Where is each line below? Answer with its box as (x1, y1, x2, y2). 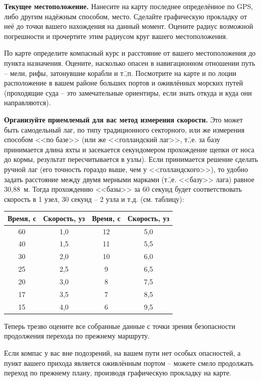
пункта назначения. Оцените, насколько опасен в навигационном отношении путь (4, 57, 255, 68)
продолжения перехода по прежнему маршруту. (4, 330, 150, 341)
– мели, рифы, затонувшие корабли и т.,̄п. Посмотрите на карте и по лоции (4, 67, 237, 78)
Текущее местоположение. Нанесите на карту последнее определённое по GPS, (4, 1, 253, 11)
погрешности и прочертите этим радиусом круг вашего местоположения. (4, 30, 228, 41)
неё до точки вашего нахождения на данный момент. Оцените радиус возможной (4, 21, 253, 31)
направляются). (4, 97, 51, 108)
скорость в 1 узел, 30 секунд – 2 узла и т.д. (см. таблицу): (4, 193, 184, 204)
